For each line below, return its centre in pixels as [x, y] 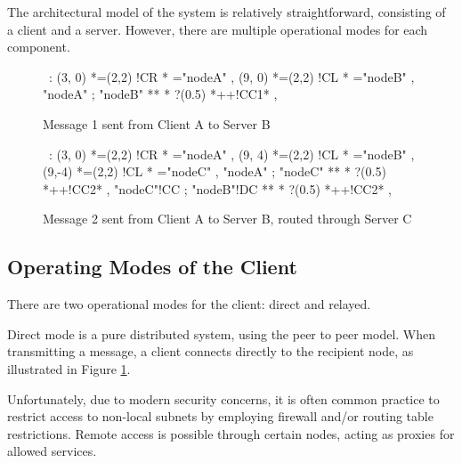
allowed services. [52, 451]
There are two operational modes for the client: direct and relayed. [189, 304]
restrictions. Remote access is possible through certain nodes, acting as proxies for [231, 433]
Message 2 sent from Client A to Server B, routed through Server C [227, 219]
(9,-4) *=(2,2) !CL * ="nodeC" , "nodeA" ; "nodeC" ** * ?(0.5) [215, 171]
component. [39, 47]
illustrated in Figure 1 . [69, 368]
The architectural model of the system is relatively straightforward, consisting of [227, 12]
